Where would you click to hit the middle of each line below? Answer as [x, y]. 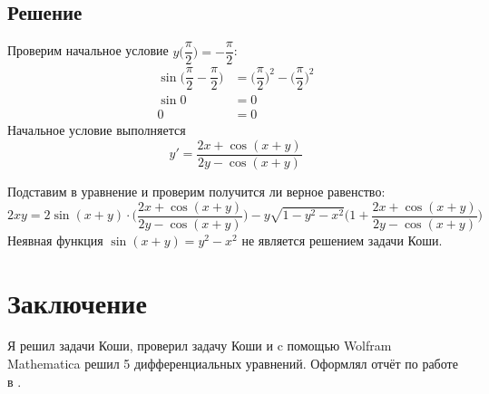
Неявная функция [55, 240]
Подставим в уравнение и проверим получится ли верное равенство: [196, 192]
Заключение [77, 302]
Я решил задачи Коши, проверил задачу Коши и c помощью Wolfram [200, 346]
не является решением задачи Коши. [342, 240]
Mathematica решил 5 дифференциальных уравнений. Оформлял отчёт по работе [233, 364]
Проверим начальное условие [88, 50]
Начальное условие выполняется [97, 130]
